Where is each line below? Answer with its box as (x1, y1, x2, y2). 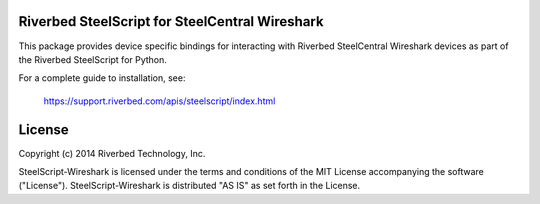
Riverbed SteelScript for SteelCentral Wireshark (18, 13, 324, 30)
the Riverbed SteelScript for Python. (18, 53, 167, 65)
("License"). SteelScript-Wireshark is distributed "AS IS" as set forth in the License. (18, 180, 361, 192)
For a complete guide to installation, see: (18, 72, 186, 84)
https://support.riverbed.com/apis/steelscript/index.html (43, 95, 276, 107)
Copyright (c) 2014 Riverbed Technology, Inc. (18, 147, 206, 159)
